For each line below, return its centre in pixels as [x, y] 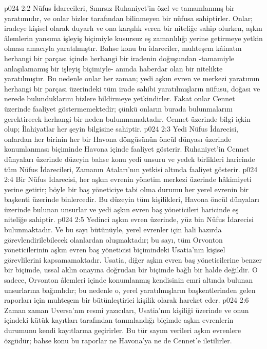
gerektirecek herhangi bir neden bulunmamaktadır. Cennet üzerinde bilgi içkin [127, 118]
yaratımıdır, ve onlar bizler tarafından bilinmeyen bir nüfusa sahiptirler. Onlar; [129, 18]
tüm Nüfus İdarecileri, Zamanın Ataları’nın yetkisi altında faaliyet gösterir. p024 [131, 169]
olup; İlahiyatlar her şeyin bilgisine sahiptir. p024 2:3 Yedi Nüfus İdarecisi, [121, 129]
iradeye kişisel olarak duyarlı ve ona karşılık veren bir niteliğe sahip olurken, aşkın [133, 28]
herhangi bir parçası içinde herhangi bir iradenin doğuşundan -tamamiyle [119, 58]
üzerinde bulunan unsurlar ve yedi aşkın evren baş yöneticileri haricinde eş [121, 209]
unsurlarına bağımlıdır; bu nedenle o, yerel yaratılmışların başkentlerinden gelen [130, 290]
